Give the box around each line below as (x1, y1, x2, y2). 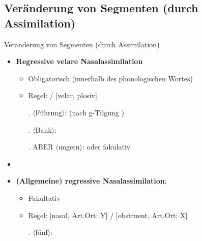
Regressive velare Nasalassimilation (16, 56, 143, 67)
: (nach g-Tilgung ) (65, 107, 124, 117)
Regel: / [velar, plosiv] (28, 90, 97, 101)
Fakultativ (28, 192, 61, 203)
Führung (35, 107, 63, 117)
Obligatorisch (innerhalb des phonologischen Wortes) (28, 73, 193, 83)
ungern (58, 141, 80, 152)
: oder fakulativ (82, 141, 131, 152)
